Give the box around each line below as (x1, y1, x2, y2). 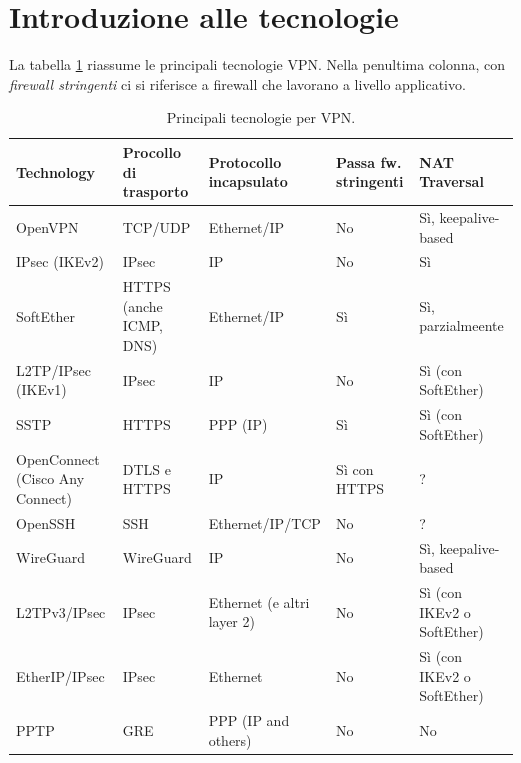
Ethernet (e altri (208, 591, 310, 612)
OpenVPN (16, 216, 79, 237)
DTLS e (122, 458, 171, 479)
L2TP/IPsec (16, 359, 91, 380)
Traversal (419, 171, 484, 192)
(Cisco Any (16, 468, 85, 489)
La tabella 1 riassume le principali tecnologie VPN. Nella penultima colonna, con (9, 54, 506, 75)
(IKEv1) (16, 379, 67, 400)
